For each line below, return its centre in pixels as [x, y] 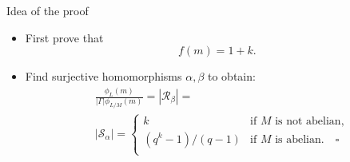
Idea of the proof [48, 10]
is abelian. [300, 139]
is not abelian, [310, 121]
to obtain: [232, 76]
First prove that [64, 37]
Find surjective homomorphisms [103, 76]
